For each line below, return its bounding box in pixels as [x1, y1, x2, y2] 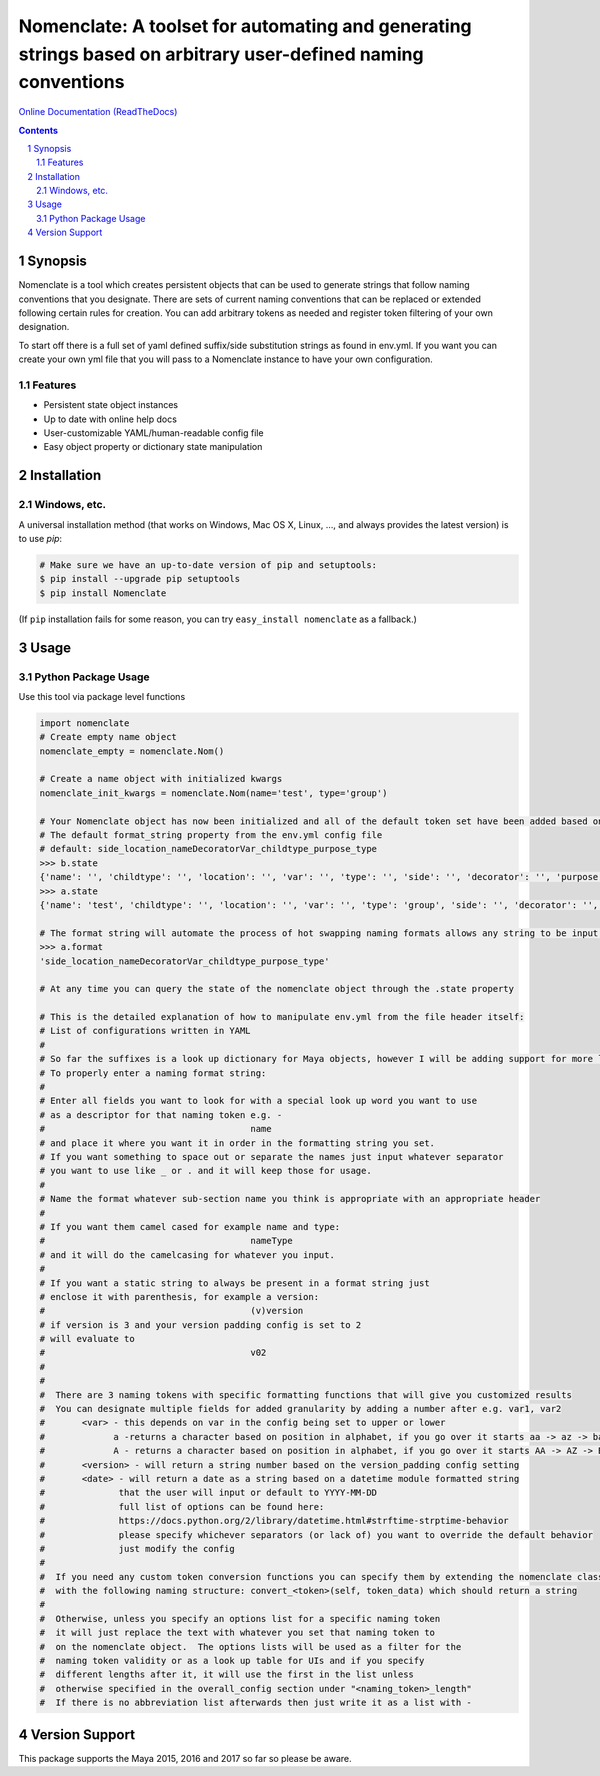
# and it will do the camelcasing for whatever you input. [39, 1249, 335, 1260]
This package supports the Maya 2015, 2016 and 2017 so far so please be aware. [18, 1752, 352, 1764]
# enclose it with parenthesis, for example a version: [39, 1291, 320, 1302]
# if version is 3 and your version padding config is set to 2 [39, 1319, 362, 1330]
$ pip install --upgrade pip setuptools [39, 573, 240, 585]
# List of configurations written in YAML [39, 1025, 251, 1037]
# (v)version [39, 1305, 304, 1317]
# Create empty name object [39, 731, 177, 743]
